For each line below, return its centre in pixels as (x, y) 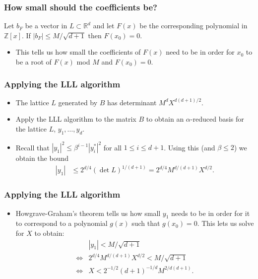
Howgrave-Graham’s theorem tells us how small (88, 213)
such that (146, 223)
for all (113, 147)
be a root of (33, 62)
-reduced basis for (217, 119)
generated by (78, 102)
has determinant (132, 102)
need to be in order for (200, 52)
